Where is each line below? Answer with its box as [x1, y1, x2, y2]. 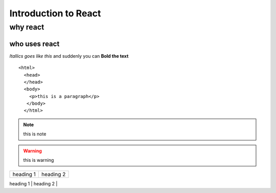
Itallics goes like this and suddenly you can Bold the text [9, 53, 129, 59]
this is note [23, 131, 47, 137]
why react [9, 22, 44, 32]
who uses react [9, 39, 60, 48]
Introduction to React [9, 8, 101, 19]
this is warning [23, 157, 54, 163]
